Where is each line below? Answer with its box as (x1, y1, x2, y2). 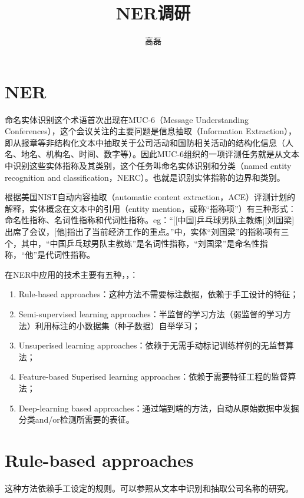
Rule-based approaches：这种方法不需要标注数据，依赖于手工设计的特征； (18, 288, 299, 300)
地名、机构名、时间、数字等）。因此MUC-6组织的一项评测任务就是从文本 (21, 148, 300, 160)
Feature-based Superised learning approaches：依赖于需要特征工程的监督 (18, 370, 288, 383)
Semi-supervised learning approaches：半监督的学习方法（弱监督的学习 (18, 307, 283, 320)
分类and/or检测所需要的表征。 (18, 413, 134, 426)
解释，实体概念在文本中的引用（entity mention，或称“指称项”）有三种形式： (5, 202, 296, 214)
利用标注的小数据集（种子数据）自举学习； (35, 319, 200, 331)
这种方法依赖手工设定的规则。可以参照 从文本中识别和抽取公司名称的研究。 (5, 482, 293, 494)
